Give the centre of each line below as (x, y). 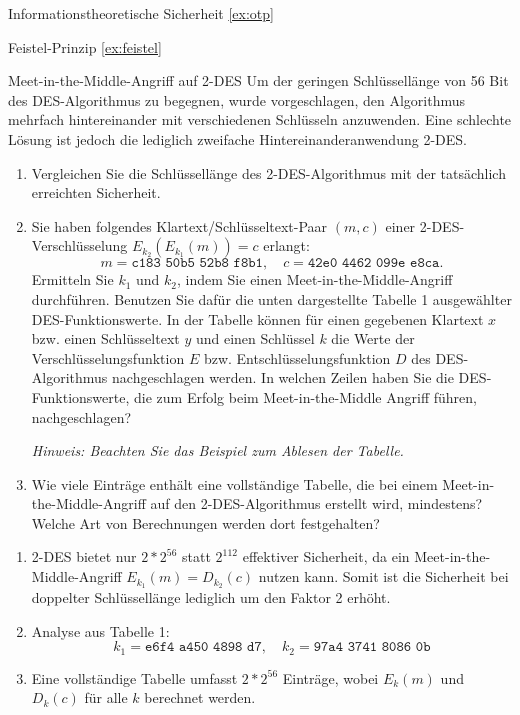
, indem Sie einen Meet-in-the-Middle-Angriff (315, 279)
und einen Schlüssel (255, 338)
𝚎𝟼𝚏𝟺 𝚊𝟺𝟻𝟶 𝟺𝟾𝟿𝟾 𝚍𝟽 (203, 647)
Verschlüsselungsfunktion (108, 357)
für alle (106, 697)
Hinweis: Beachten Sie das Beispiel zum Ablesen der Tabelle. (217, 450)
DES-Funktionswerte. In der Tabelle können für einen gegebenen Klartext (257, 318)
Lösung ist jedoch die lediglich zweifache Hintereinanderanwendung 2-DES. (237, 138)
